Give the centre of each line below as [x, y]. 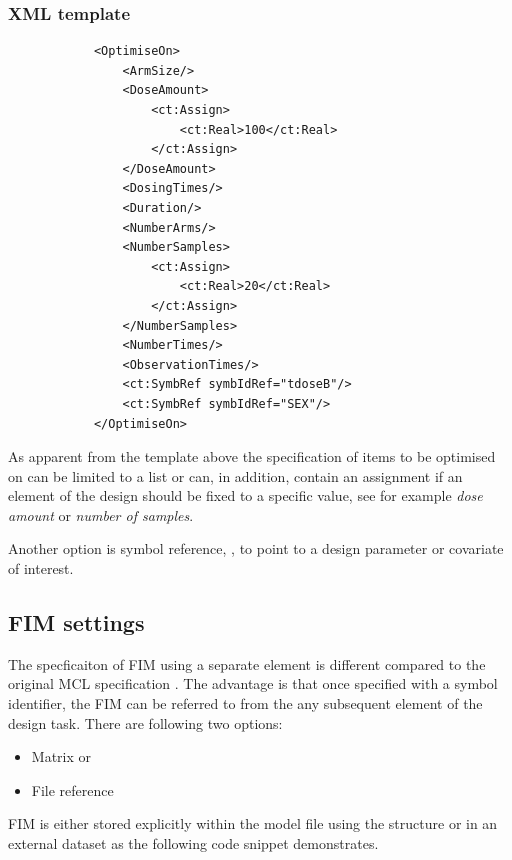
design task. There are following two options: [145, 722]
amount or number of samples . [101, 514]
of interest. [41, 568]
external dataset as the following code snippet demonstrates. [193, 843]
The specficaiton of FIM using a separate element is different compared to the [247, 663]
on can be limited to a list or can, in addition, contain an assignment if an [235, 475]
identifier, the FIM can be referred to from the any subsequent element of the [245, 703]
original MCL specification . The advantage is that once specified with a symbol [253, 683]
